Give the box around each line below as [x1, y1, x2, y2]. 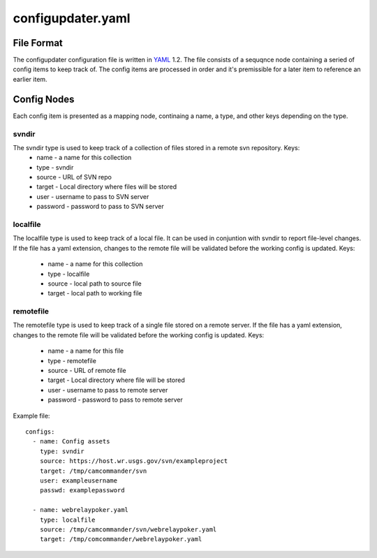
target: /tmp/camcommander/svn [39, 467, 147, 475]
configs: [25, 427, 55, 436]
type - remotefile [47, 356, 97, 365]
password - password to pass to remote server [47, 395, 183, 404]
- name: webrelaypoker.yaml [32, 506, 129, 514]
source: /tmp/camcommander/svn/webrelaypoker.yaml [39, 525, 217, 534]
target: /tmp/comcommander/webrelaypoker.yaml [39, 535, 202, 543]
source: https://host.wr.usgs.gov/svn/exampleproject [39, 457, 228, 465]
